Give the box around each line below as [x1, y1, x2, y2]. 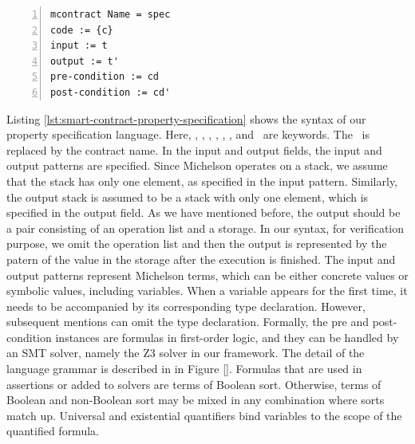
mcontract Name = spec [50, 9, 171, 20]
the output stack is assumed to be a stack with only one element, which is [6, 188, 369, 205]
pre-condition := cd [50, 71, 160, 83]
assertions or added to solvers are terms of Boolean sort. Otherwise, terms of [6, 375, 381, 392]
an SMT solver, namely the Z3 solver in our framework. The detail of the [6, 344, 365, 361]
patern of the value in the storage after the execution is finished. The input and [6, 250, 396, 267]
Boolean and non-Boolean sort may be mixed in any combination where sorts [6, 391, 385, 408]
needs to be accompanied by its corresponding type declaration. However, [6, 297, 366, 314]
